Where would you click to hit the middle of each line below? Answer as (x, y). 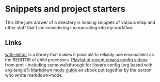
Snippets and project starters (65, 9)
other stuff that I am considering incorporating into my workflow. (70, 27)
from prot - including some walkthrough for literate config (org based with (79, 65)
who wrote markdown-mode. (34, 75)
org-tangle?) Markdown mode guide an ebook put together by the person (78, 70)
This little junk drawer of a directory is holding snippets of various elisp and (80, 22)
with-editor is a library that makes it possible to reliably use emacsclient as (80, 54)
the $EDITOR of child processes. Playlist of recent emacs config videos (76, 60)
